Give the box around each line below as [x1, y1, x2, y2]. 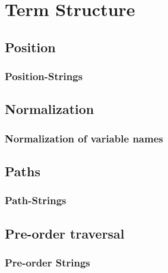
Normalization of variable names [5, 131, 163, 145]
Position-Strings [5, 69, 83, 84]
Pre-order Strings [5, 255, 90, 269]
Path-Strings [5, 193, 66, 208]
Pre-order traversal [5, 224, 125, 242]
